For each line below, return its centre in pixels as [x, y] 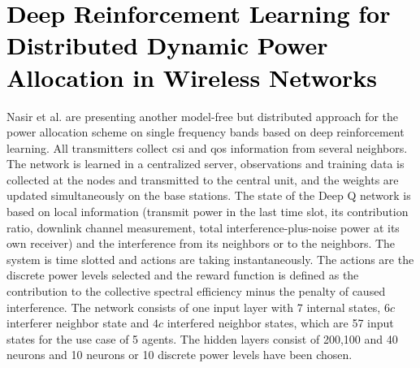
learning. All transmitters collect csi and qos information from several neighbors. [207, 147]
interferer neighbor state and [78, 323]
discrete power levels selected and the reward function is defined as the [183, 275]
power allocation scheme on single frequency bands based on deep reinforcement [206, 132]
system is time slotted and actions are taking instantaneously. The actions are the [210, 259]
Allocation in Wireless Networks [192, 77]
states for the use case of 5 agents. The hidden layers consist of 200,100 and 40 [202, 338]
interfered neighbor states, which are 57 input [280, 323]
